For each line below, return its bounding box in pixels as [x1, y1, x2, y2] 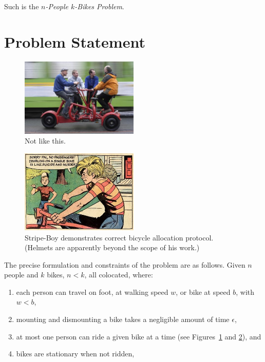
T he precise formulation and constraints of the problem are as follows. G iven [4, 259, 245, 270]
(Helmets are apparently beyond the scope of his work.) [25, 242, 200, 253]
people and [4, 269, 39, 280]
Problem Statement [4, 31, 145, 52]
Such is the [4, 1, 39, 11]
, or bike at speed [176, 286, 231, 297]
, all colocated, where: [84, 269, 153, 280]
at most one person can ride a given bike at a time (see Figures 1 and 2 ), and [16, 331, 261, 341]
